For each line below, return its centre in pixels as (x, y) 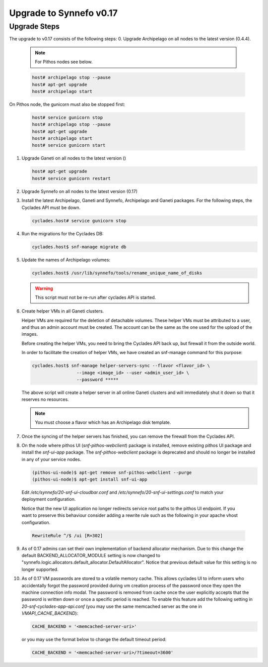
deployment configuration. (49, 499)
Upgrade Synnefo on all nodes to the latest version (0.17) (79, 191)
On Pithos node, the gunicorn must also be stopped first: (67, 104)
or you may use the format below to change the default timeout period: (94, 640)
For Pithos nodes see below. (64, 62)
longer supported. (40, 569)
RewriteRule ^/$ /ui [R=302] (67, 535)
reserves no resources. (45, 399)
